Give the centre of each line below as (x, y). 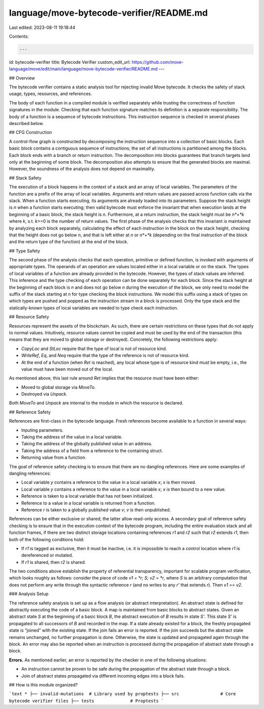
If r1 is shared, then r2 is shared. (54, 562)
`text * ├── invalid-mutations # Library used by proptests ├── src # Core (122, 694)
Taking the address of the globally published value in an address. (87, 444)
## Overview (22, 78)
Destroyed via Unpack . (44, 394)
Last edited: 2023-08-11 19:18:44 (42, 27)
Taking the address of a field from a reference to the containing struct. (92, 451)
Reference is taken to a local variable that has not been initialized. (87, 496)
